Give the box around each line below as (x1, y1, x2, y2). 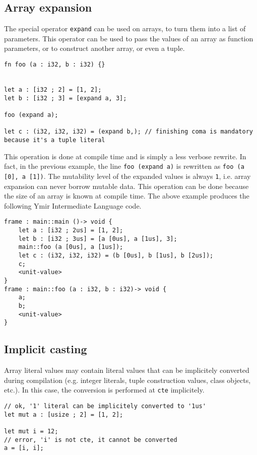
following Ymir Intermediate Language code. (4, 200, 142, 211)
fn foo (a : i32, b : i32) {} (4, 61, 105, 69)
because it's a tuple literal (4, 136, 105, 144)
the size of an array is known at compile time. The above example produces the (4, 190, 249, 201)
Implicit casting (4, 341, 87, 357)
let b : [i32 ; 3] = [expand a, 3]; (4, 94, 127, 102)
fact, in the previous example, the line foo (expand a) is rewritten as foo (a (4, 161, 244, 171)
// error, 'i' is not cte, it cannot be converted (4, 436, 177, 443)
